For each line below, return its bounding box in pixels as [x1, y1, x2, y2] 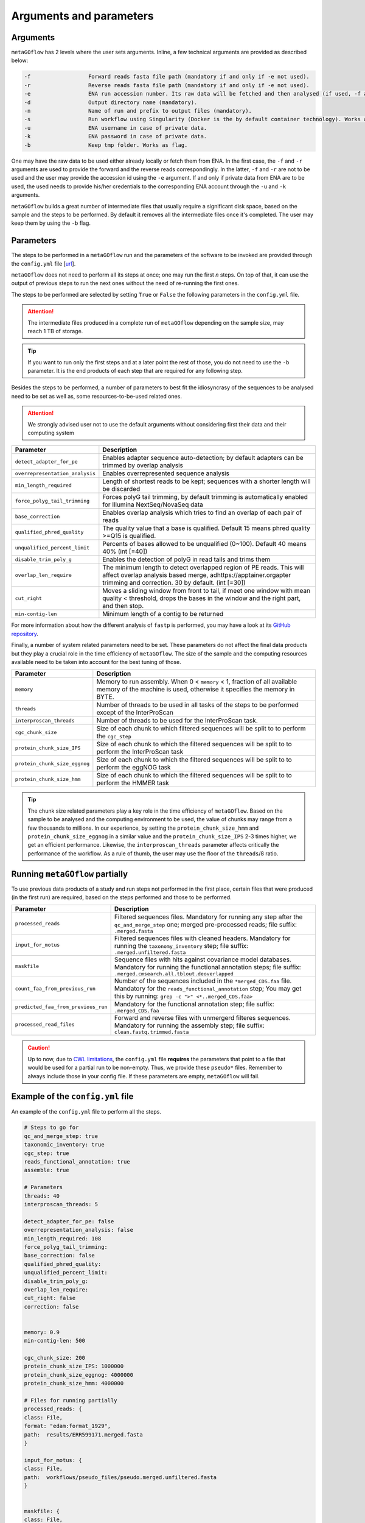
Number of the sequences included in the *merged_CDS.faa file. [114, 977, 292, 985]
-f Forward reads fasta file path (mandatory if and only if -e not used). [24, 73, 310, 80]
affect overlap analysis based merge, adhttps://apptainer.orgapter [102, 571, 291, 579]
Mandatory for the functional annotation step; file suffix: [114, 1000, 274, 1008]
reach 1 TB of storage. [27, 327, 83, 334]
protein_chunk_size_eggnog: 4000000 [24, 1371, 134, 1378]
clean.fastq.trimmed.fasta [114, 1029, 189, 1036]
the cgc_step [96, 732, 132, 740]
